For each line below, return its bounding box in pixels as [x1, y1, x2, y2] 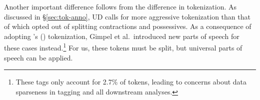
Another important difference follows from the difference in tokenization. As [4, 1, 237, 11]
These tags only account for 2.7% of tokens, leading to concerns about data [15, 76, 246, 87]
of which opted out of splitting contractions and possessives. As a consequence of [4, 21, 251, 31]
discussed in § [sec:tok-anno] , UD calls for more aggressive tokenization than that [4, 11, 250, 21]
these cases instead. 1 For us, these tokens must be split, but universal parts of [4, 41, 242, 53]
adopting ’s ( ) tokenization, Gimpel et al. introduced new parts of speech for [4, 30, 239, 41]
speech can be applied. [4, 52, 73, 62]
